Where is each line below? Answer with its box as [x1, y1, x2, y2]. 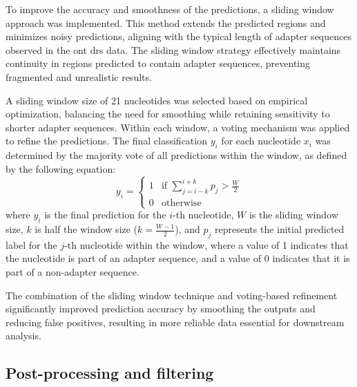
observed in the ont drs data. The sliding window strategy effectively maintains [6, 42, 341, 57]
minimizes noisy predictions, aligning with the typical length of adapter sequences [6, 29, 351, 44]
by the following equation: [6, 161, 116, 176]
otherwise [161, 198, 202, 208]
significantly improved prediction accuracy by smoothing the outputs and [6, 301, 316, 316]
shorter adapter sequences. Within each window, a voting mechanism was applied [6, 120, 350, 134]
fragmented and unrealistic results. [6, 69, 152, 84]
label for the [6, 237, 57, 252]
